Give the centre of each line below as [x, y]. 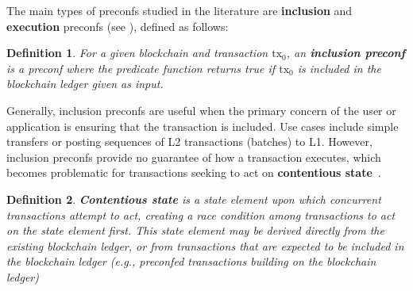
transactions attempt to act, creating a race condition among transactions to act [201, 214]
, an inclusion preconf [346, 53]
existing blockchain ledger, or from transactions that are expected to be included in [205, 245]
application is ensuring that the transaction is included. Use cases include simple [203, 126]
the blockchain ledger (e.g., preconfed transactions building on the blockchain [191, 261]
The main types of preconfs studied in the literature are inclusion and [179, 10]
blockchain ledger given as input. [85, 84]
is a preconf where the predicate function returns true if [141, 68]
